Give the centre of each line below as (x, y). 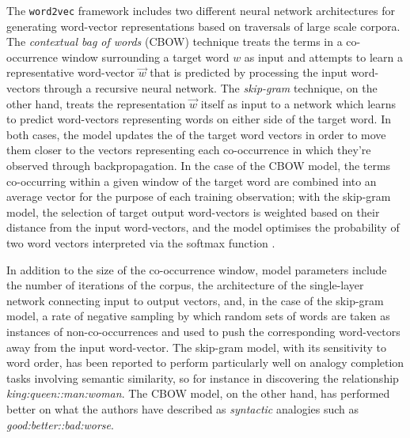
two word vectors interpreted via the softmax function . (141, 242)
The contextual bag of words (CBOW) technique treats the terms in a (175, 42)
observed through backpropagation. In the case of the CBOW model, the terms (199, 165)
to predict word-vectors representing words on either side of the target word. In (199, 119)
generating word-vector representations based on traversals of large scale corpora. (203, 26)
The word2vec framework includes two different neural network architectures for (201, 10)
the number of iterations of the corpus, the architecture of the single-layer (185, 285)
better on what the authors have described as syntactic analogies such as (183, 408)
